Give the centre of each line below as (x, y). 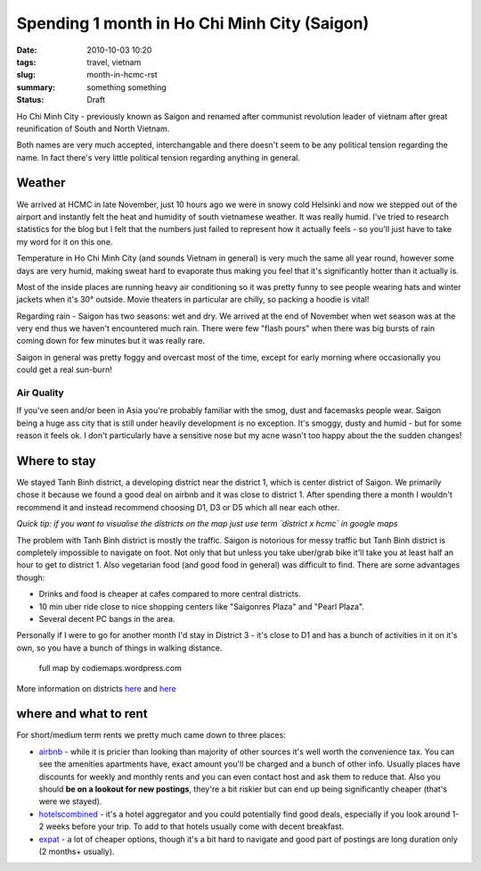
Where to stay (57, 461)
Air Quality (40, 393)
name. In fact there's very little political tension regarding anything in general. (158, 157)
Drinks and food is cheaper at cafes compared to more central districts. (170, 594)
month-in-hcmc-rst (122, 75)
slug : (26, 75)
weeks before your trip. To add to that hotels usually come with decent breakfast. (195, 826)
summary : (36, 87)
